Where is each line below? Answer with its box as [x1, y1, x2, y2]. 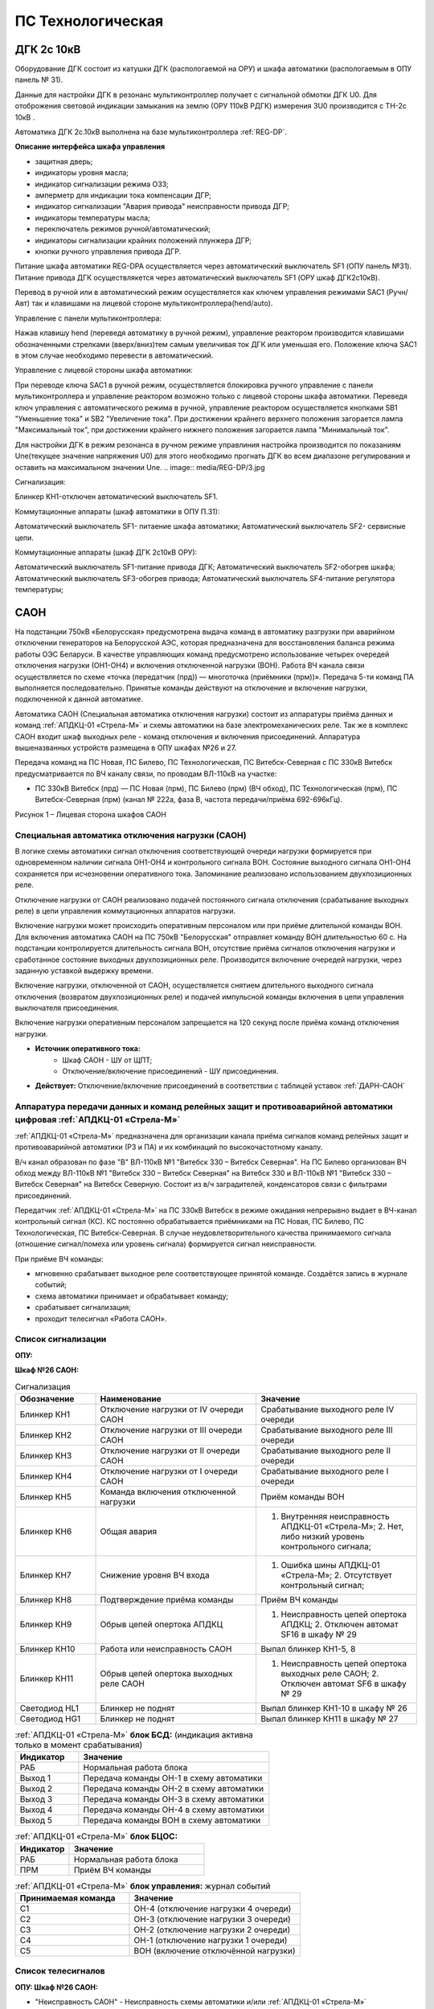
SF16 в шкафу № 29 [280, 1628, 357, 1639]
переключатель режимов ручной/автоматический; [35, 224, 211, 234]
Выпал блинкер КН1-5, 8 [260, 1643, 356, 1655]
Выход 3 [19, 1794, 53, 1805]
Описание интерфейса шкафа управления [14, 141, 166, 152]
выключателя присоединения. [14, 1003, 120, 1013]
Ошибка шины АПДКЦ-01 [280, 1559, 381, 1570]
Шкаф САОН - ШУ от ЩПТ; [62, 1055, 153, 1065]
